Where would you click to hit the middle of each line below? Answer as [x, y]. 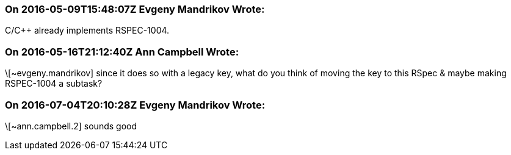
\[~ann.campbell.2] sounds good [71, 126]
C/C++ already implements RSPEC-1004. [87, 31]
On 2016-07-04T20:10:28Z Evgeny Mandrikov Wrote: [135, 105]
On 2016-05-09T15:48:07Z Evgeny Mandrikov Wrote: [135, 9]
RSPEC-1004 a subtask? [54, 84]
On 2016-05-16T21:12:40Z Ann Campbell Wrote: [122, 52]
